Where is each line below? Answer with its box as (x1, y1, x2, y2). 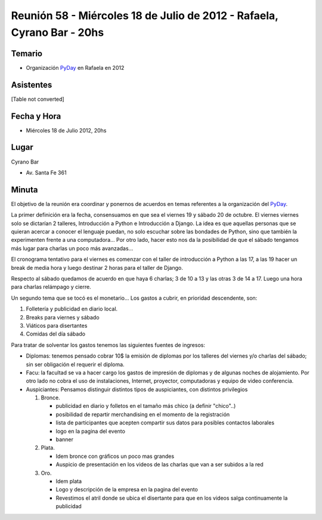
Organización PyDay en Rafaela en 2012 (26, 64, 125, 71)
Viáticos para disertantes (26, 322, 88, 329)
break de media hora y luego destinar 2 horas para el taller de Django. (11, 264, 183, 271)
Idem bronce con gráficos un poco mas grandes (55, 453, 175, 460)
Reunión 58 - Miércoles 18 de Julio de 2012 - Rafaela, (11, 9, 278, 22)
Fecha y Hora (11, 111, 61, 121)
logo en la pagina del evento (55, 427, 125, 435)
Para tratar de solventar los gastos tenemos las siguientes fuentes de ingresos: (11, 341, 206, 349)
